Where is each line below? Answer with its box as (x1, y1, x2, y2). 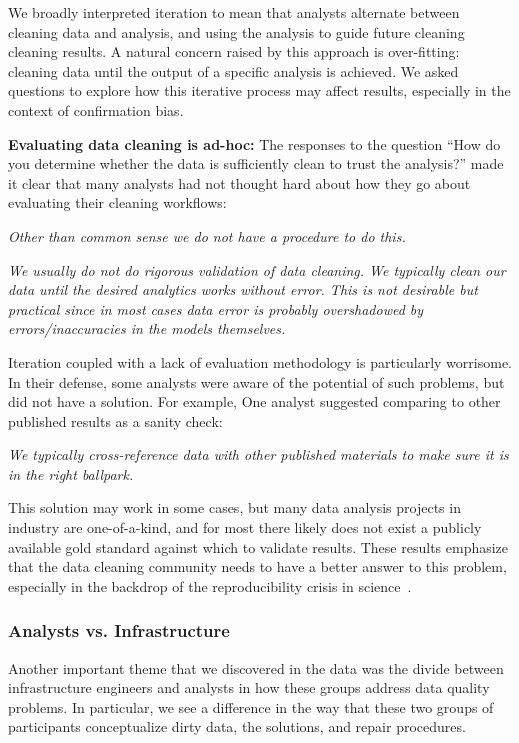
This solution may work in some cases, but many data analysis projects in (8, 497, 461, 518)
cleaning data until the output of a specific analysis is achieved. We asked (8, 60, 459, 81)
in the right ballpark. (8, 463, 134, 484)
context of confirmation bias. (8, 99, 184, 120)
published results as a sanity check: (8, 410, 223, 431)
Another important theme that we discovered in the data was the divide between (8, 657, 504, 678)
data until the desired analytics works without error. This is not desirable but (8, 279, 478, 300)
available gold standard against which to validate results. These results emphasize (8, 536, 509, 557)
